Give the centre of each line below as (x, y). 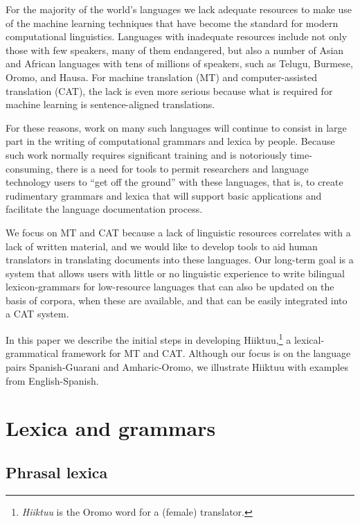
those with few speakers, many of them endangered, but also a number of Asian (175, 50)
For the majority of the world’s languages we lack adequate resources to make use (179, 9)
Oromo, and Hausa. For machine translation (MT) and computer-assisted (161, 77)
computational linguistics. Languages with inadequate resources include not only (177, 36)
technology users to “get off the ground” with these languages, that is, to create (174, 182)
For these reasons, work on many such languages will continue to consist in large (176, 127)
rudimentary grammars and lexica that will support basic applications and (164, 195)
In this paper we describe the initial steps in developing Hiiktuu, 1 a (148, 339)
